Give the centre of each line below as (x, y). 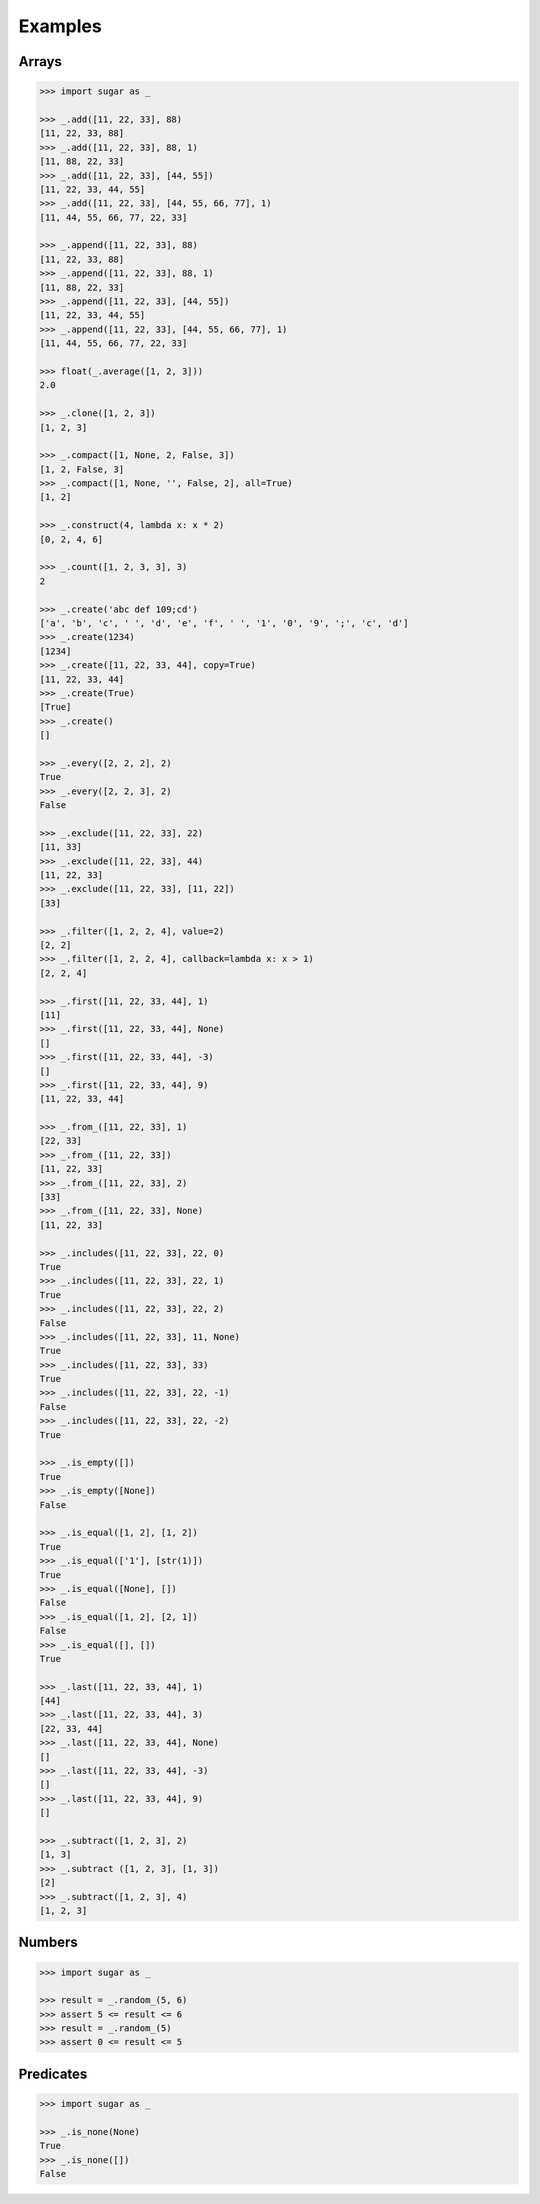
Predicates (53, 2073)
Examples (60, 26)
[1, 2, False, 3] (82, 469)
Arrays (40, 61)
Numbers (48, 1942)
